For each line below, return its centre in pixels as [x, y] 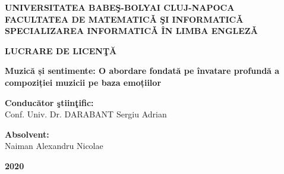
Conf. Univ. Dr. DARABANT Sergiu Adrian [86, 114]
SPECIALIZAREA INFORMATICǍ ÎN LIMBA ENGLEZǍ [131, 31]
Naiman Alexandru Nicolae [54, 146]
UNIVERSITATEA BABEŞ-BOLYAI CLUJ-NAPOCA [120, 7]
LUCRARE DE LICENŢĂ [61, 50]
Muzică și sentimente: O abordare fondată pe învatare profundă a [142, 71]
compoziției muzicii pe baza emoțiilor [83, 82]
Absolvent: [27, 134]
